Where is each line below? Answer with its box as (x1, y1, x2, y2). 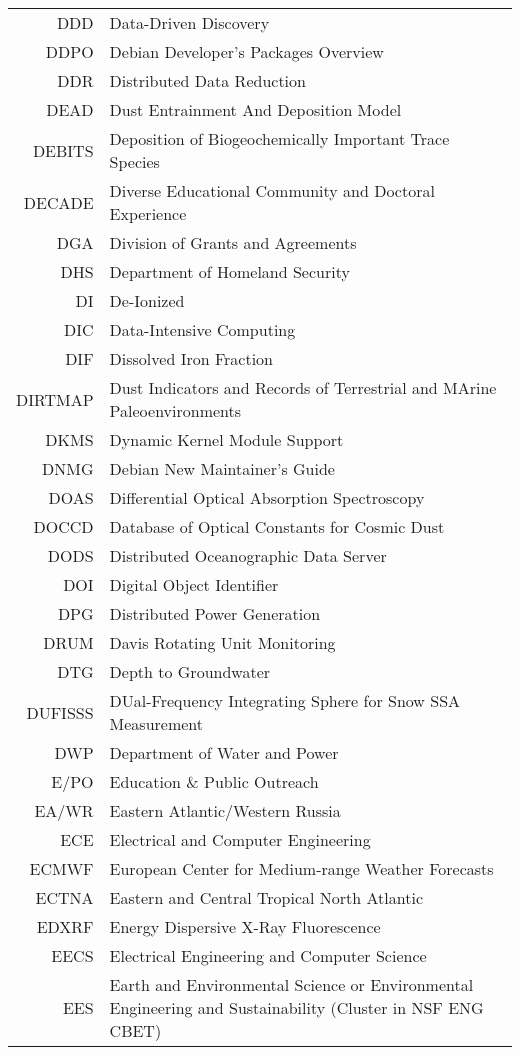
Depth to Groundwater (109, 660, 271, 683)
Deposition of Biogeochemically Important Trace (109, 127, 450, 150)
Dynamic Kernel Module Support (109, 428, 344, 451)
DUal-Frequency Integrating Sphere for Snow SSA (109, 689, 461, 712)
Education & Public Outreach (109, 770, 319, 793)
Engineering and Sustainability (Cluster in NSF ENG (109, 996, 484, 1019)
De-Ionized (109, 289, 185, 312)
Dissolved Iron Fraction (109, 347, 273, 370)
